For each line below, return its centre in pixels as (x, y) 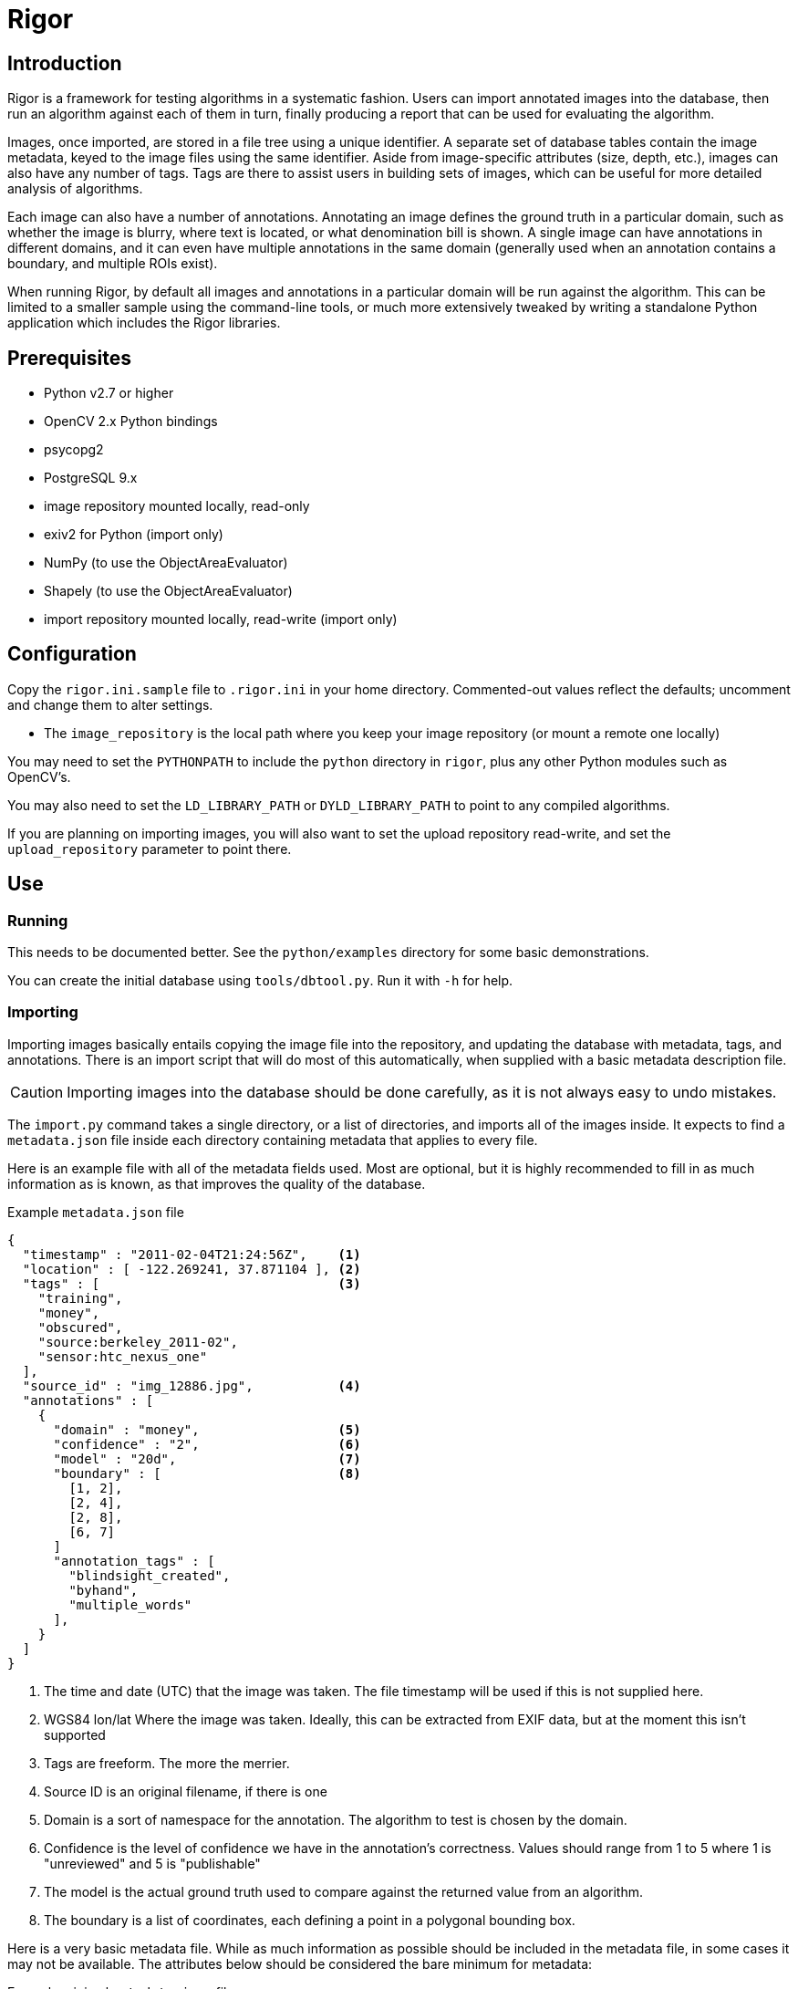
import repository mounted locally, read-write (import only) (221, 620)
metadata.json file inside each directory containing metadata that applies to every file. (273, 1140)
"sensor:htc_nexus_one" (123, 1356)
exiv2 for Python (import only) (134, 535)
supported (75, 1734)
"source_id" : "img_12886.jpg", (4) (192, 1385)
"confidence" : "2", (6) (207, 1444)
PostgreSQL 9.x (91, 478)
